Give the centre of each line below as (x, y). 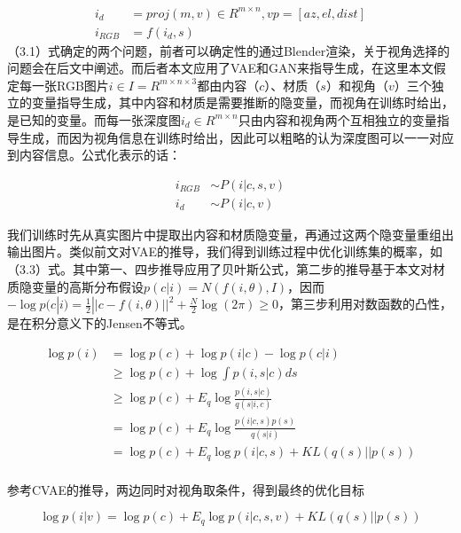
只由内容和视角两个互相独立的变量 (337, 119)
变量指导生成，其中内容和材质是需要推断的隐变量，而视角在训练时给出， (242, 102)
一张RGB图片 (70, 85)
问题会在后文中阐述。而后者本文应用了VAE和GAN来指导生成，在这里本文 (220, 68)
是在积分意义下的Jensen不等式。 (100, 323)
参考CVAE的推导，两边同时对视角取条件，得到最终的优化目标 (186, 489)
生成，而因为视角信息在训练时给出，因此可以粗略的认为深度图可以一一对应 (236, 137)
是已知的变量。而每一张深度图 (94, 119)
